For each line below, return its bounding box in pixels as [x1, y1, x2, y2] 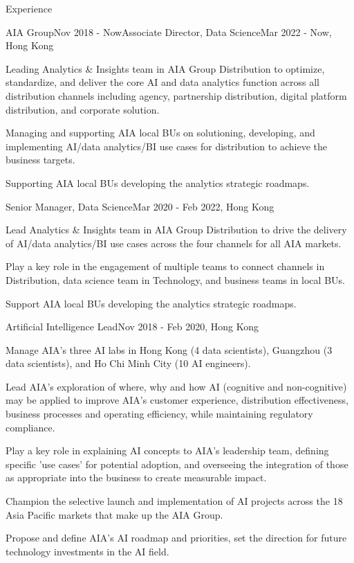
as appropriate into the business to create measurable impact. [6, 470, 267, 485]
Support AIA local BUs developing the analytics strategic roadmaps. [6, 296, 297, 310]
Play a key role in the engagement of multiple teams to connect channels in [6, 259, 325, 274]
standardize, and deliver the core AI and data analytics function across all [6, 75, 319, 89]
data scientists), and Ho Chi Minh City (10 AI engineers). [6, 356, 251, 370]
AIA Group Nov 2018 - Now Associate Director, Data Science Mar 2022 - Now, [6, 24, 332, 39]
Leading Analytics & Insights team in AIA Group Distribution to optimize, [6, 61, 325, 75]
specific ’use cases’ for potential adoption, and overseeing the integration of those [6, 456, 348, 471]
